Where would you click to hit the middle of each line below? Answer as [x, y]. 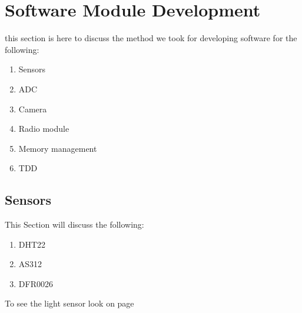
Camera [33, 109]
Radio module [44, 129]
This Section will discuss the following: [74, 224]
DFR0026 [36, 283]
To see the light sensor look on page [69, 303]
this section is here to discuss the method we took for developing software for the [151, 38]
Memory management [58, 148]
